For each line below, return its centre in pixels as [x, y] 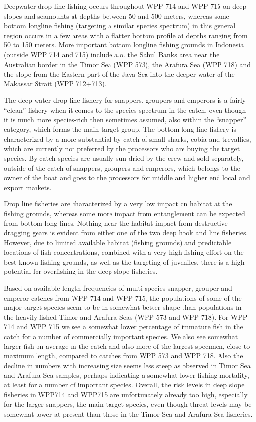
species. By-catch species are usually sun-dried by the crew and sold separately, [124, 158]
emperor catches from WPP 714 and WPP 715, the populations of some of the [123, 297]
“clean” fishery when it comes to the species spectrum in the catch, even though [125, 109]
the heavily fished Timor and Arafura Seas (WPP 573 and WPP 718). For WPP [126, 317]
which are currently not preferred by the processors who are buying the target [122, 148]
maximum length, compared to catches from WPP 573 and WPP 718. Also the [124, 356]
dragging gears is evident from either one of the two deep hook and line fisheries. [126, 233]
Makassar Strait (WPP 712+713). [55, 83]
